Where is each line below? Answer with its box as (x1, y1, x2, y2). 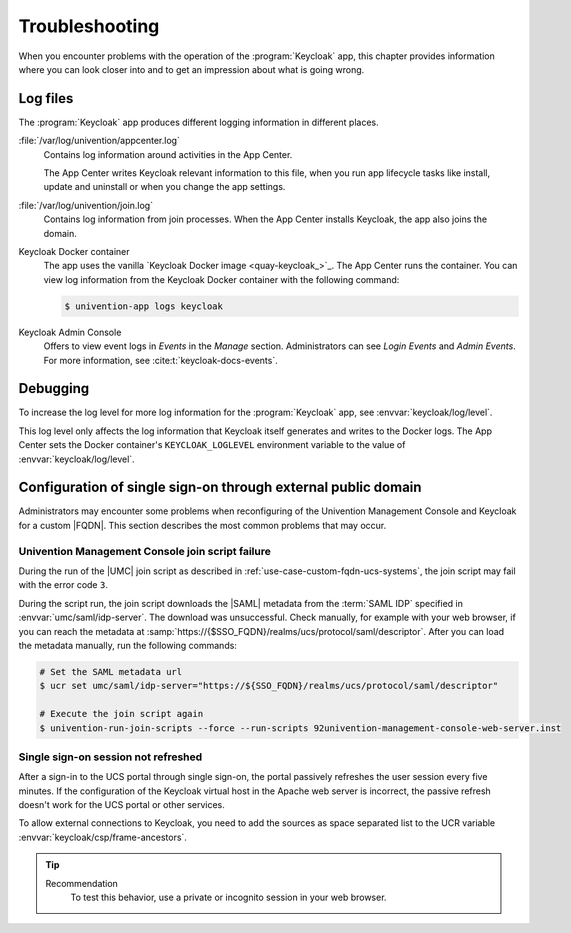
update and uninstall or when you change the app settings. (43, 181, 286, 193)
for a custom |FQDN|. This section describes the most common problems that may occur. (18, 519, 387, 531)
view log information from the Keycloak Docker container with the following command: (43, 273, 400, 285)
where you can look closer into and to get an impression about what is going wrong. (18, 63, 365, 75)
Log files (18, 90, 74, 107)
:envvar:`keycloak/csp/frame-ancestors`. (18, 831, 187, 843)
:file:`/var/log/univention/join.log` (18, 199, 154, 211)
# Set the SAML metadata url (39, 666, 183, 677)
